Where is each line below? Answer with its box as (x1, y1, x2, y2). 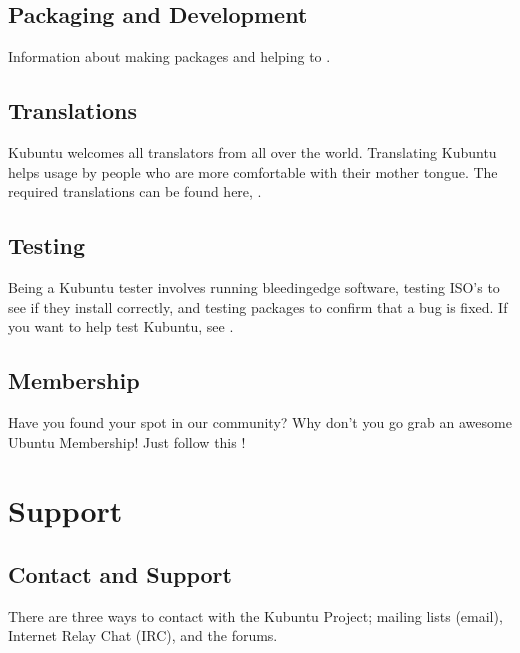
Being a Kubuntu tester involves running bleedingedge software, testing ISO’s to (8, 276, 500, 297)
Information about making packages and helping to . (8, 46, 331, 67)
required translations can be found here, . (8, 181, 262, 202)
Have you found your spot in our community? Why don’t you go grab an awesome (8, 411, 512, 432)
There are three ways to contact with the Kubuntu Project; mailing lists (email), (8, 605, 503, 626)
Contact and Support (8, 558, 232, 589)
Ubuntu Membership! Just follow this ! (8, 431, 246, 452)
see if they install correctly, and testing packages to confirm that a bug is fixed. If (8, 296, 508, 317)
